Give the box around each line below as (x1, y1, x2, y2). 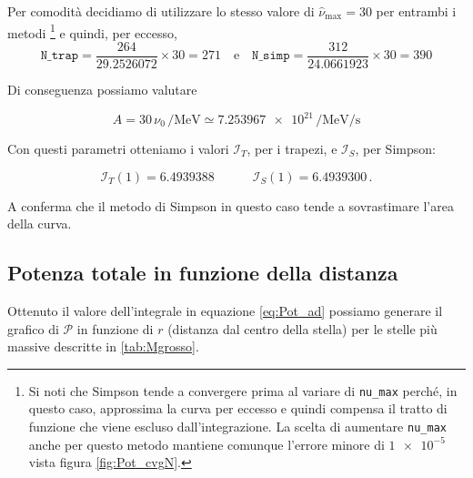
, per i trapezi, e (247, 139, 337, 158)
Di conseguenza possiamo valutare (7, 79, 197, 98)
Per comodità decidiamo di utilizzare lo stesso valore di (7, 2, 315, 20)
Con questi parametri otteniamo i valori (7, 139, 229, 158)
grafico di (7, 319, 59, 338)
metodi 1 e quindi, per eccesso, (7, 20, 177, 42)
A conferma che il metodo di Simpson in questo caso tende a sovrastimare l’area (7, 196, 454, 215)
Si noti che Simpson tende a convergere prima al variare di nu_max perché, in (28, 381, 458, 400)
